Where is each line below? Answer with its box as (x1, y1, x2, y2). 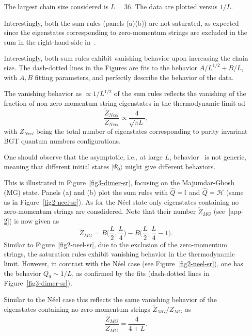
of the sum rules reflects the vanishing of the (114, 88, 246, 98)
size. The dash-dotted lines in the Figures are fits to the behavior (4, 62, 197, 72)
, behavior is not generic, (169, 152, 247, 162)
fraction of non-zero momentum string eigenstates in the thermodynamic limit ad (4, 97, 245, 108)
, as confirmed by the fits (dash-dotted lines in (72, 268, 209, 278)
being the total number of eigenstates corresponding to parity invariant (36, 126, 248, 136)
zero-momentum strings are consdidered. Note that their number (4, 206, 196, 216)
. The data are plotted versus (131, 1, 218, 11)
